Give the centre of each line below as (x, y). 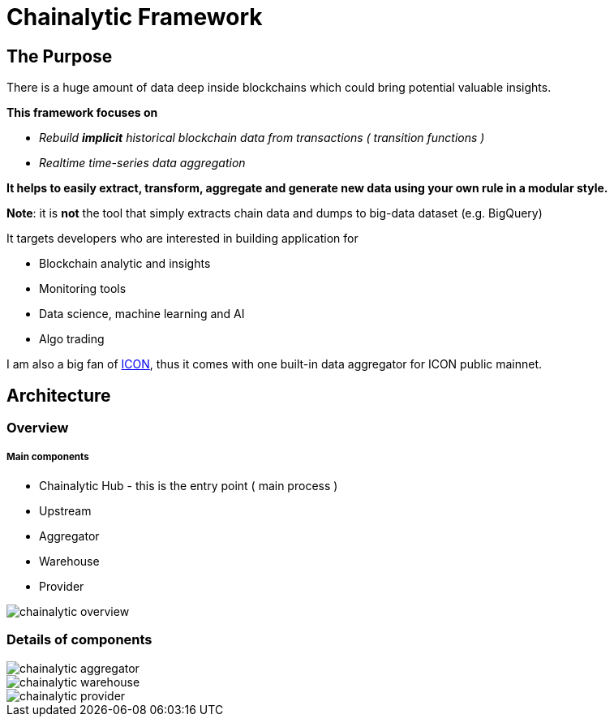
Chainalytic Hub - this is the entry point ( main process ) (189, 485)
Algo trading (72, 339)
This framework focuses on (82, 113)
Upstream (65, 510)
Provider (62, 586)
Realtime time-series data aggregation (142, 163)
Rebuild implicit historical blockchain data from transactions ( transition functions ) (262, 138)
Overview (38, 428)
